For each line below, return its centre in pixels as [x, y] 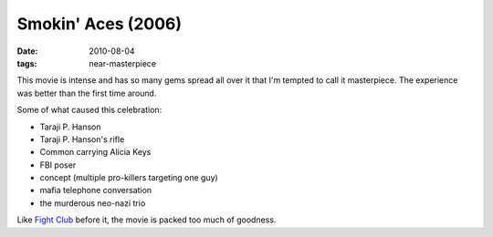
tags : [27, 63]
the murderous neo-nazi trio [93, 203]
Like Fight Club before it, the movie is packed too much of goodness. [147, 220]
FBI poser [58, 165]
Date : [27, 51]
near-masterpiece [123, 63]
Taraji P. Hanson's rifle [82, 139]
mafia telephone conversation [96, 191]
